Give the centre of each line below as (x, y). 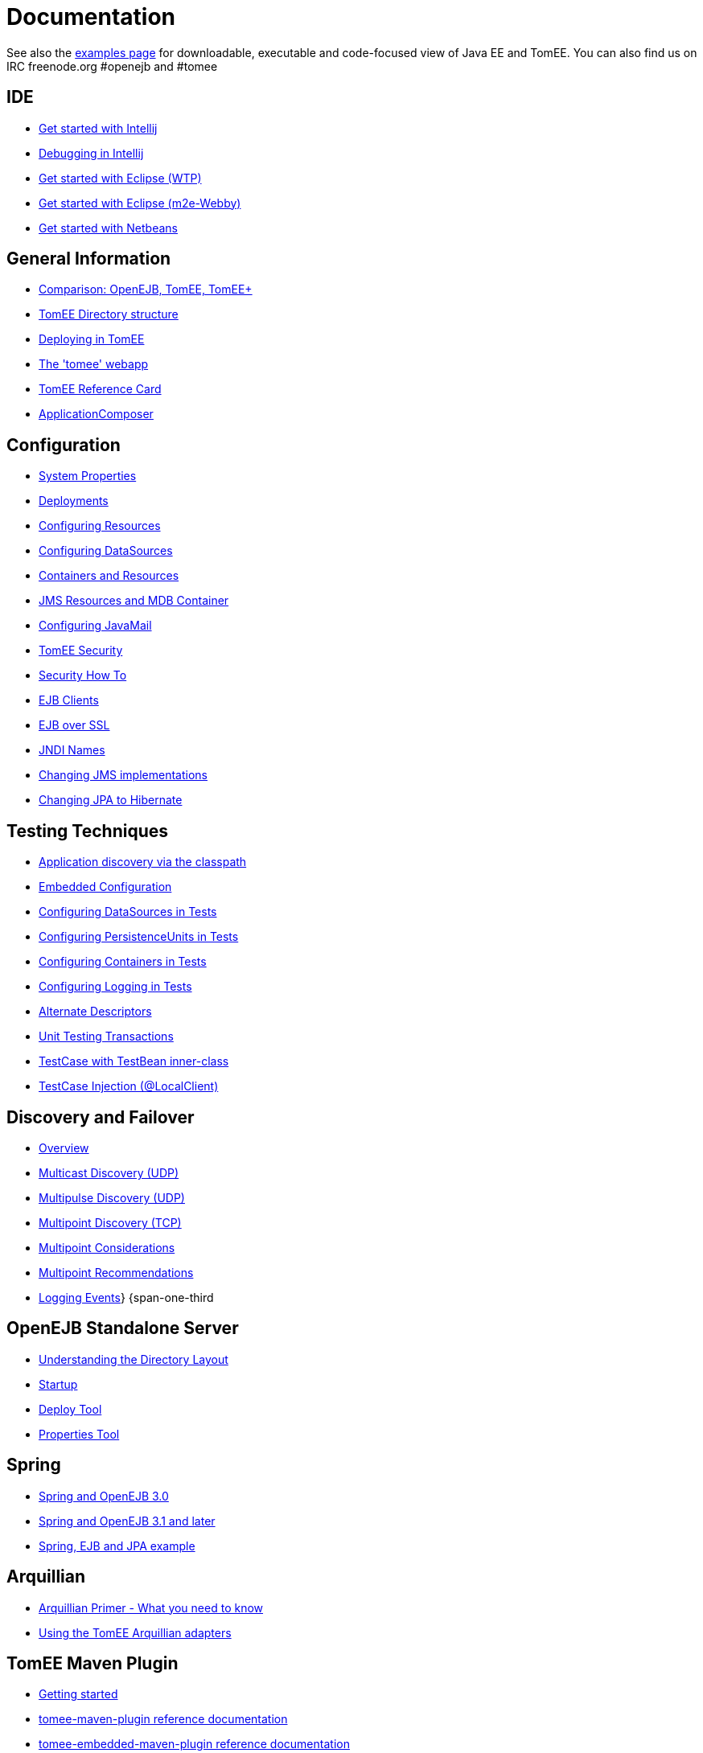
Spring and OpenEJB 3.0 (104, 1496)
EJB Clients (69, 700)
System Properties (88, 476)
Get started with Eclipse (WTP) (120, 178)
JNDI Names (72, 750)
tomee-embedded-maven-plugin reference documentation (194, 1744)
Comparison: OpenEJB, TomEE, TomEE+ (146, 289)
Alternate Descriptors (95, 1012)
